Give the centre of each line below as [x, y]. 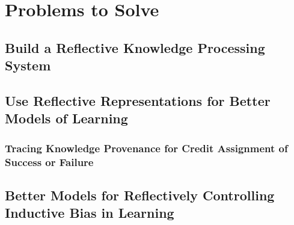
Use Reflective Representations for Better [138, 100]
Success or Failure [49, 162]
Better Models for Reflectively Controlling [140, 195]
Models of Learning [66, 118]
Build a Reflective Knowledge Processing [135, 47]
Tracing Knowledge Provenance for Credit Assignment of [146, 148]
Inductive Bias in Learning [90, 213]
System [28, 65]
